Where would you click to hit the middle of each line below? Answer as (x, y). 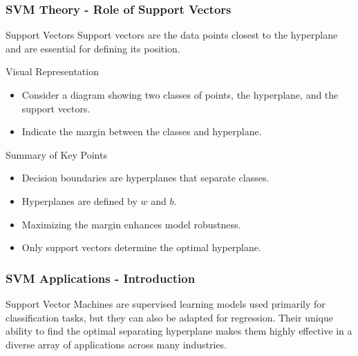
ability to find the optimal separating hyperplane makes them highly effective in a (179, 331)
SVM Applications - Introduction (101, 278)
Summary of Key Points (56, 154)
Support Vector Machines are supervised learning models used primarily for (166, 303)
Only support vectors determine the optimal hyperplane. (141, 247)
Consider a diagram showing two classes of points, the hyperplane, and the (180, 95)
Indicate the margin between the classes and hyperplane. (142, 131)
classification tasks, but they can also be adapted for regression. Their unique (169, 317)
